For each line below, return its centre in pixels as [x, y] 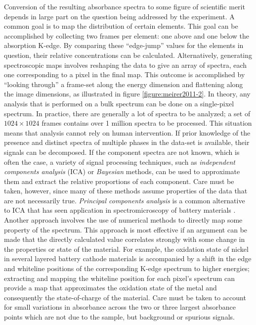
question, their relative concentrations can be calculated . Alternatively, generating [128, 55]
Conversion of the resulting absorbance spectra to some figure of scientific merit [125, 6]
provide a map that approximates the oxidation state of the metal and [110, 288]
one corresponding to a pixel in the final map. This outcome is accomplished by [125, 74]
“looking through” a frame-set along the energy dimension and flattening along [124, 84]
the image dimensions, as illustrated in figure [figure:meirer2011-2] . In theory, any [127, 94]
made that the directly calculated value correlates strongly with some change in [125, 239]
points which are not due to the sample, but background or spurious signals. [119, 317]
